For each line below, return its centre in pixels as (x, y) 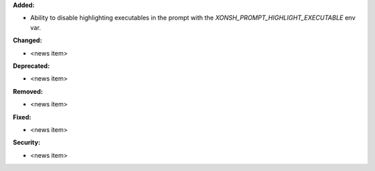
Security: (27, 142)
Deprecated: (31, 65)
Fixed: (22, 117)
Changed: (27, 40)
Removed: (28, 91)
